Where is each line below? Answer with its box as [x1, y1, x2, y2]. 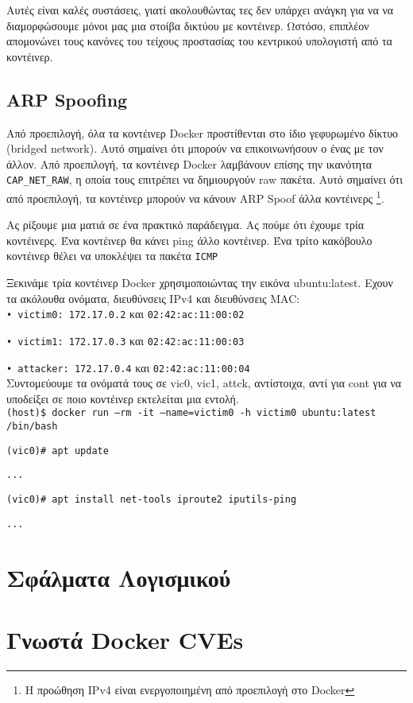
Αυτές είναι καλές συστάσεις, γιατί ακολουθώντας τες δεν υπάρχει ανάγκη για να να [6, 2, 394, 17]
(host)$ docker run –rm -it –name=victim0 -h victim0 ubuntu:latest [6, 407, 376, 419]
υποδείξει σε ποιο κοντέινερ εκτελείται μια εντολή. [6, 390, 239, 406]
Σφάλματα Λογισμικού [6, 561, 231, 593]
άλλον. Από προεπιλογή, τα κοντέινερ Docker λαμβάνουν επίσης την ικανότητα [6, 155, 372, 172]
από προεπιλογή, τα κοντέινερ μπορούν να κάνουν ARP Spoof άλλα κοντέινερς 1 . [6, 188, 384, 206]
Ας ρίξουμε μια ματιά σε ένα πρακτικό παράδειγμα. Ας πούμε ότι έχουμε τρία [6, 216, 365, 233]
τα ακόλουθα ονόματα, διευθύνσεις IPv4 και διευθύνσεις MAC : [6, 289, 300, 306]
